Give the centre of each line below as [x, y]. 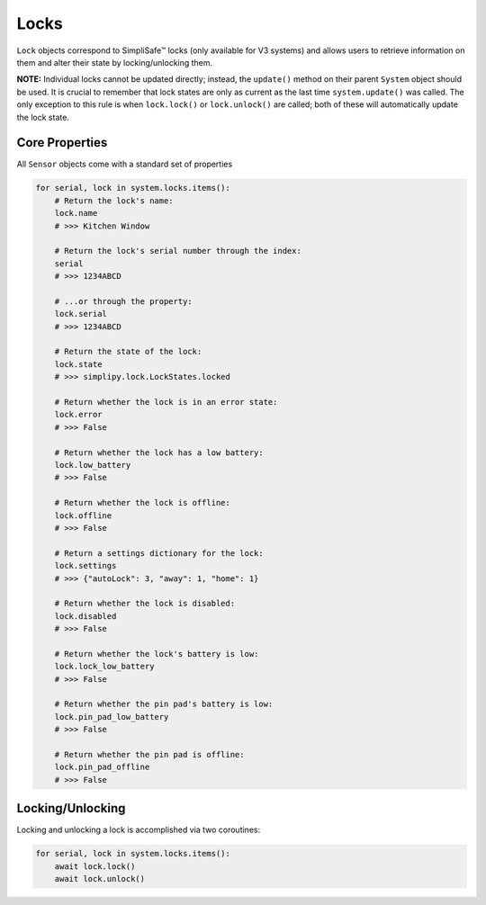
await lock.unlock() [100, 879]
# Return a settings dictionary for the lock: [159, 553]
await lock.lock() [95, 866]
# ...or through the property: [123, 301]
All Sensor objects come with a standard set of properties [125, 164]
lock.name [76, 213]
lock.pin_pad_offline [102, 767]
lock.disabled [85, 616]
